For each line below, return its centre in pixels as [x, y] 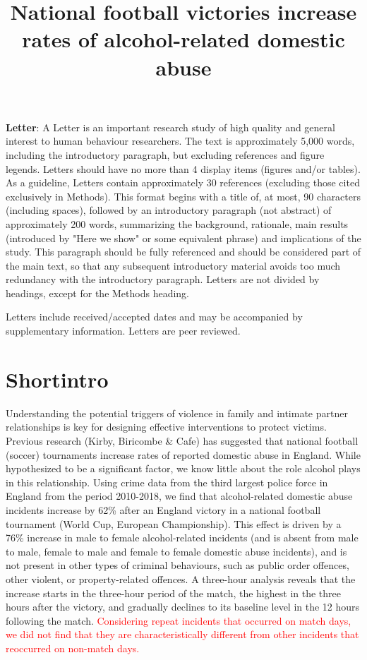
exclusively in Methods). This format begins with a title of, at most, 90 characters [183, 196]
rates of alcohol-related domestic [183, 39]
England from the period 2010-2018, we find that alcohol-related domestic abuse [179, 496]
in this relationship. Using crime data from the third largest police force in [167, 482]
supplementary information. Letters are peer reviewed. [123, 331]
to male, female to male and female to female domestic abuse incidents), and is [176, 551]
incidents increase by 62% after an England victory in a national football [163, 509]
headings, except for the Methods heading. [97, 293]
